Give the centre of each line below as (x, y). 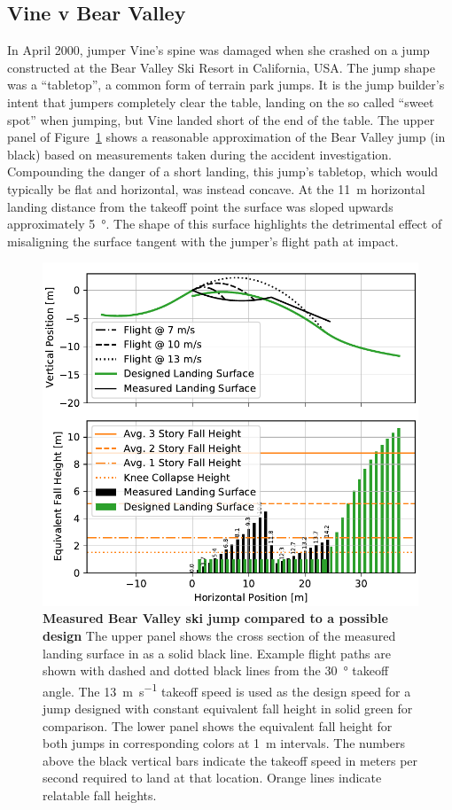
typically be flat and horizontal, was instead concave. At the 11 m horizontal (216, 188)
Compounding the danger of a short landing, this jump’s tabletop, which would (223, 171)
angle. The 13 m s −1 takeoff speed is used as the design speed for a (227, 689)
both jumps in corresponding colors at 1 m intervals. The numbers (224, 743)
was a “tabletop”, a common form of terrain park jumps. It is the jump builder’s (226, 85)
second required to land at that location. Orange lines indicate (212, 778)
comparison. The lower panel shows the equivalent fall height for (218, 725)
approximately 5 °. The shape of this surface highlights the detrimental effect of (225, 224)
